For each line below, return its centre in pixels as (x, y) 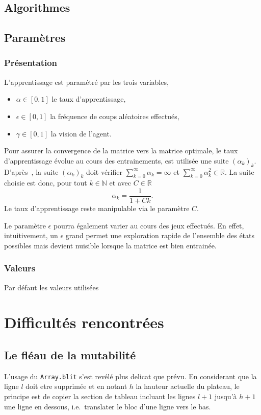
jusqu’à (226, 396)
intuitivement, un (31, 235)
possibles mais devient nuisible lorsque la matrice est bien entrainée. (110, 245)
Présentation (31, 63)
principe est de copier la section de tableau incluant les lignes (100, 396)
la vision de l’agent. (81, 133)
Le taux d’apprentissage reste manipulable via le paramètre (97, 208)
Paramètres (35, 38)
